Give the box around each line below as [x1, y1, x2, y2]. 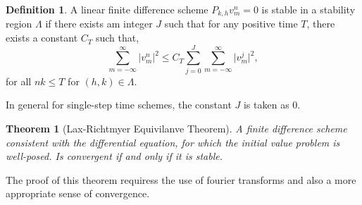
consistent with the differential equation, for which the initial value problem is [6, 135, 340, 149]
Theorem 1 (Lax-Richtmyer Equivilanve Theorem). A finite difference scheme [6, 120, 347, 135]
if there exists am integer [45, 16, 153, 31]
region [6, 16, 32, 31]
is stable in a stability [261, 2, 356, 16]
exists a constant [6, 30, 78, 45]
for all [6, 73, 32, 88]
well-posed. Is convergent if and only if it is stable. [6, 149, 223, 163]
